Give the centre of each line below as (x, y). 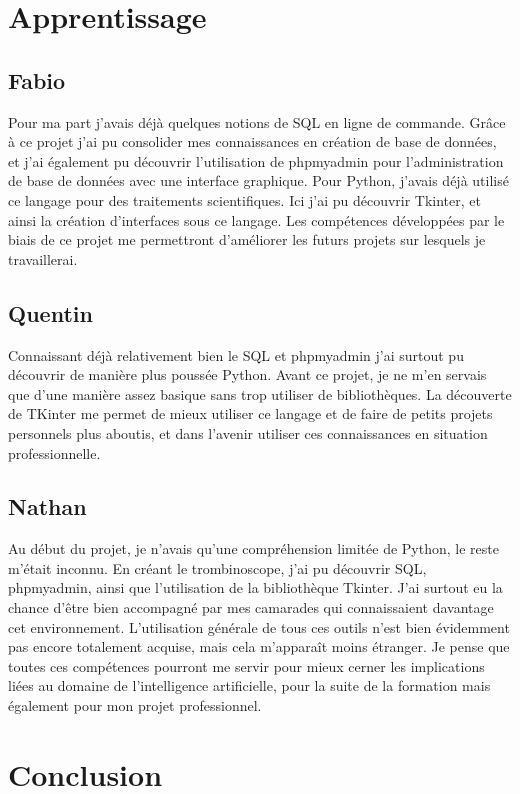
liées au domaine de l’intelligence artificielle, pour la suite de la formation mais (249, 685)
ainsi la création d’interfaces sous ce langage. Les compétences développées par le (256, 219)
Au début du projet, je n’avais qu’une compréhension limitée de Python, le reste (253, 548)
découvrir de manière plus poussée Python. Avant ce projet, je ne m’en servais (247, 374)
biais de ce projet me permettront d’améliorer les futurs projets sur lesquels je (247, 239)
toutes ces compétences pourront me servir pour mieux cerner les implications (246, 665)
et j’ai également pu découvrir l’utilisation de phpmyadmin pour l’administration (256, 160)
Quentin (50, 312)
